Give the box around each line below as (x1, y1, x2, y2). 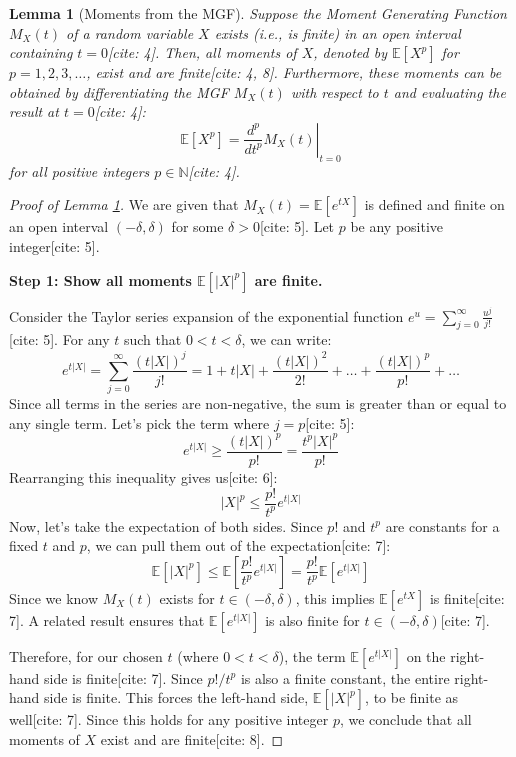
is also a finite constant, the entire (240, 667, 450, 688)
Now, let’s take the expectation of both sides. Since (9, 515, 323, 536)
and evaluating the (393, 81, 506, 102)
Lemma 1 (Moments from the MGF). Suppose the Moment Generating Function (9, 3, 507, 23)
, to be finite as (365, 687, 459, 708)
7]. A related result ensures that (9, 609, 205, 630)
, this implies (295, 587, 375, 608)
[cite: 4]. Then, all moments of (108, 42, 297, 63)
